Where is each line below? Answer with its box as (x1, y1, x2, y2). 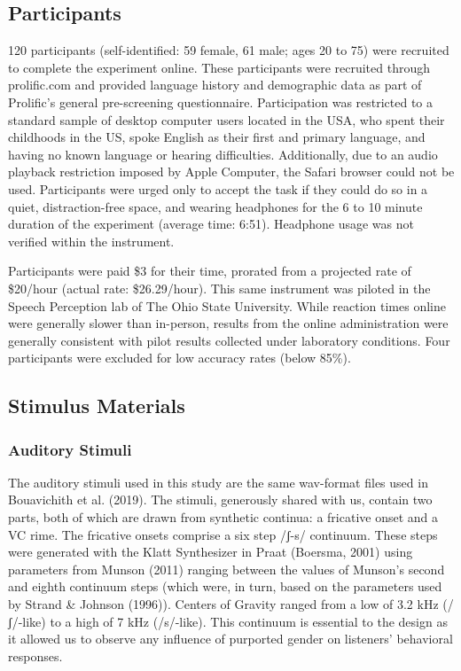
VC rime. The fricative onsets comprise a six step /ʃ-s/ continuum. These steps (8, 525, 438, 543)
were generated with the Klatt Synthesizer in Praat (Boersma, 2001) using (8, 542, 413, 561)
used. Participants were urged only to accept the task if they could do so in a (8, 179, 428, 198)
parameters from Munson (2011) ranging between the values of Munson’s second (8, 559, 445, 578)
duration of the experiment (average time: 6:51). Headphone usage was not (8, 215, 414, 233)
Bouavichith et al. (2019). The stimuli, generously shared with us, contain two (8, 490, 433, 509)
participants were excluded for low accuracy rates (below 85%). (8, 348, 351, 367)
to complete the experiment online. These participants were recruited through (8, 58, 430, 76)
